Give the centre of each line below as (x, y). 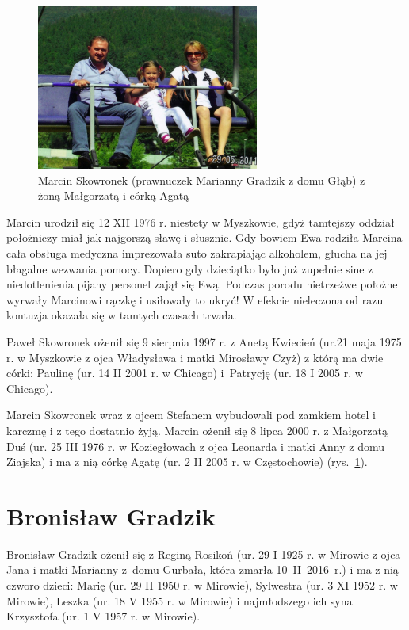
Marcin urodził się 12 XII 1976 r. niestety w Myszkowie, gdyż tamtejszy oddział (201, 221)
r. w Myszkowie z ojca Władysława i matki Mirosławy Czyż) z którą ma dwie (195, 357)
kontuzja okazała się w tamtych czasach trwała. (122, 315)
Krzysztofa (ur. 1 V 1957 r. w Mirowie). (103, 616)
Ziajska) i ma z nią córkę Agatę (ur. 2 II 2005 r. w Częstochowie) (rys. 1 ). (187, 462)
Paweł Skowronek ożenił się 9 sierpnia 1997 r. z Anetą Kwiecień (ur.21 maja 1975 (204, 342)
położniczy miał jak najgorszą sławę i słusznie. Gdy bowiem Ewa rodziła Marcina (204, 237)
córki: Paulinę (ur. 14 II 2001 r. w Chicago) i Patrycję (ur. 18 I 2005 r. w (185, 373)
